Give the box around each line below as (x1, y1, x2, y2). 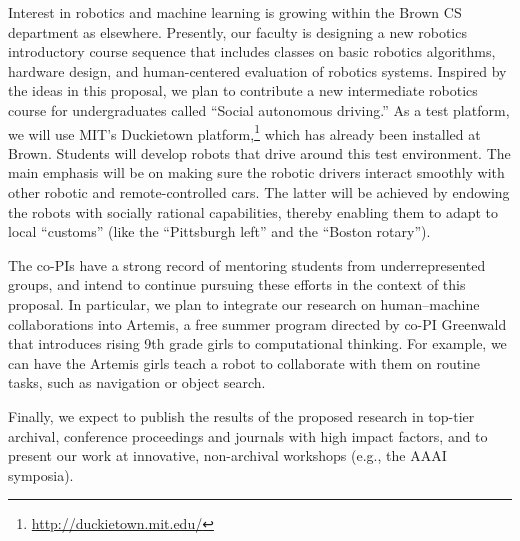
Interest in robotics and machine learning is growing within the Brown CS (8, 2, 462, 22)
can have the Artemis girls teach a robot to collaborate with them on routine (8, 352, 481, 373)
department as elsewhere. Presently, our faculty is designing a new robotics (8, 21, 467, 42)
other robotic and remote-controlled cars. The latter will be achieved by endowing (8, 182, 510, 202)
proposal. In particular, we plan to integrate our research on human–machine (8, 293, 480, 314)
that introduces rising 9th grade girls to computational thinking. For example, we (8, 333, 507, 354)
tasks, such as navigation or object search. (8, 372, 266, 393)
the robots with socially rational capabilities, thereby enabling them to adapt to (8, 201, 498, 222)
